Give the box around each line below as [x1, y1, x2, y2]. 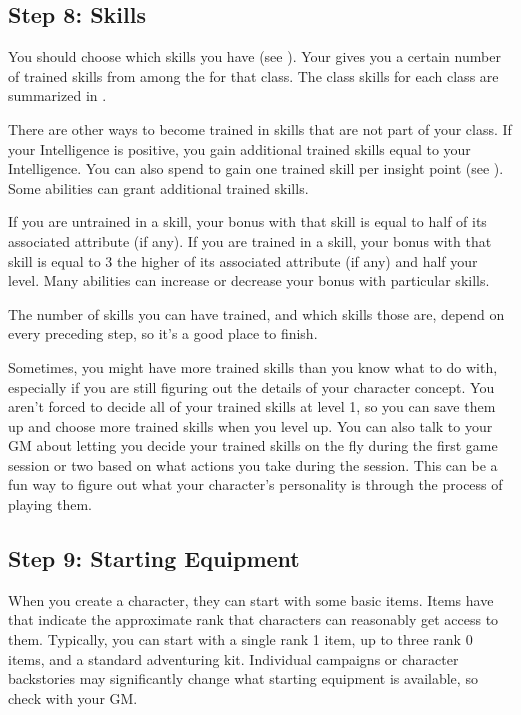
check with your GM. [8, 687, 138, 708]
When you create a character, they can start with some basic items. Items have [8, 589, 494, 610]
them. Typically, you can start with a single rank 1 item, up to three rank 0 [8, 629, 473, 650]
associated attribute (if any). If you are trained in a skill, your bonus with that [8, 230, 492, 251]
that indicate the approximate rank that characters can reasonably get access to [8, 609, 499, 630]
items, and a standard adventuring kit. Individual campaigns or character [8, 648, 459, 669]
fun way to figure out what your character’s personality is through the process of [8, 474, 503, 495]
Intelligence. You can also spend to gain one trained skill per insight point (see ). [8, 158, 504, 179]
